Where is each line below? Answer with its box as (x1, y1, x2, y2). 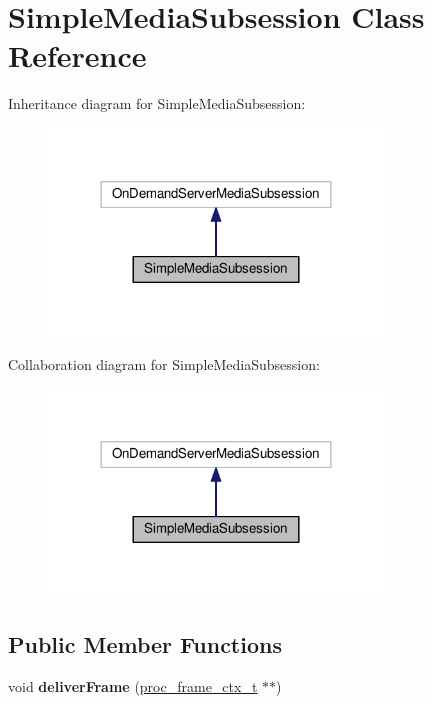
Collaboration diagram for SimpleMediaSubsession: (8, 353, 320, 374)
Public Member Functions (8, 629, 282, 660)
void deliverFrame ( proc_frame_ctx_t (8, 675, 258, 696)
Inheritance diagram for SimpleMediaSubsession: (8, 93, 306, 114)
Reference (8, 35, 147, 76)
